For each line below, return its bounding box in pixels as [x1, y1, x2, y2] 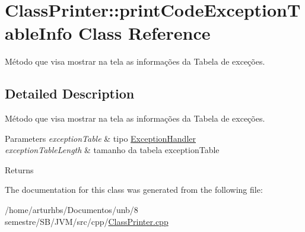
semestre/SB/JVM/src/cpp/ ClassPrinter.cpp [5, 215, 169, 227]
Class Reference [78, 21, 211, 45]
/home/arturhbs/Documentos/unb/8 [5, 204, 138, 216]
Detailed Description [5, 84, 135, 103]
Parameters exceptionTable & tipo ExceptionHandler [5, 132, 196, 144]
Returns [5, 163, 34, 176]
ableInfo [5, 21, 72, 45]
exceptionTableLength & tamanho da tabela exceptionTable [5, 144, 220, 156]
